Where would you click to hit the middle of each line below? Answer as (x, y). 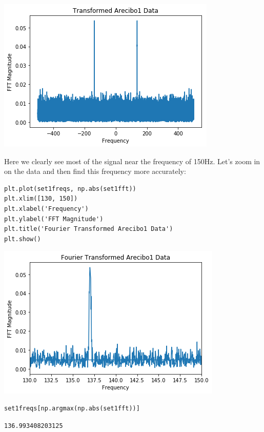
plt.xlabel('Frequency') (46, 209)
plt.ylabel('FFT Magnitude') (54, 219)
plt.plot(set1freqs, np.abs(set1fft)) (70, 189)
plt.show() (23, 239)
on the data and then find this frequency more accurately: (95, 171)
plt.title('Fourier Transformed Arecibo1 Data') (89, 229)
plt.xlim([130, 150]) (41, 199)
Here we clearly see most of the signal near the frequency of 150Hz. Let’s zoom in (132, 161)
